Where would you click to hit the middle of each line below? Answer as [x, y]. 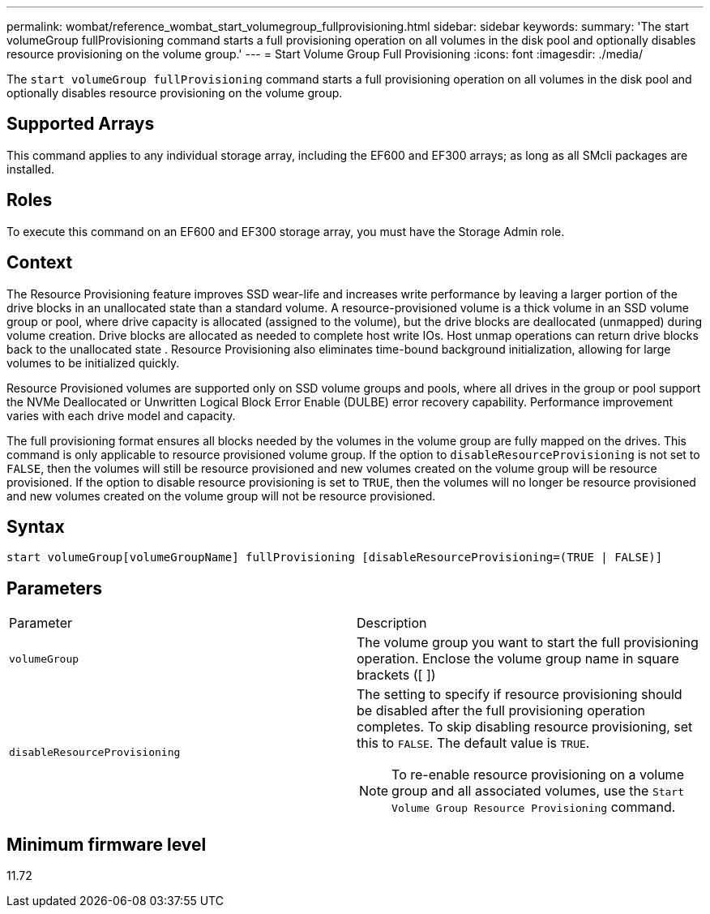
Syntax [36, 526]
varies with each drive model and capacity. [121, 415]
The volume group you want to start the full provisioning [528, 643]
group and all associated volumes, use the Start [538, 791]
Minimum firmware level [107, 844]
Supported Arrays [81, 124]
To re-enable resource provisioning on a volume [538, 775]
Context [40, 263]
